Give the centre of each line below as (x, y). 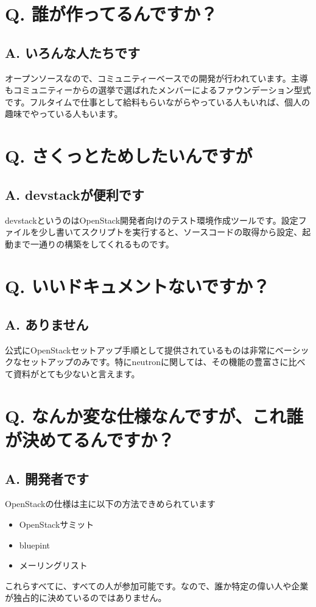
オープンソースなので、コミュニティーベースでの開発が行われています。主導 (156, 78)
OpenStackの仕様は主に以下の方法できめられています (111, 504)
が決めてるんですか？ (90, 440)
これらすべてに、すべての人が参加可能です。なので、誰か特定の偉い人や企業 (157, 585)
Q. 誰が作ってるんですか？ (111, 14)
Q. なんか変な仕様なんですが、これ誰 (154, 415)
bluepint (34, 545)
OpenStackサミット (57, 524)
